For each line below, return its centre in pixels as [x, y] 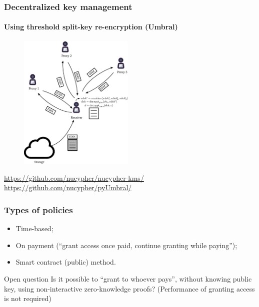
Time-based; [34, 228]
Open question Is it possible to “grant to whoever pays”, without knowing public [128, 279]
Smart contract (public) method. [66, 262]
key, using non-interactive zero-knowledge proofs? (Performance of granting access [129, 288]
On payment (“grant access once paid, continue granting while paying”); [126, 245]
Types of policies [38, 210]
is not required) [28, 298]
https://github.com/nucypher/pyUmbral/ [68, 187]
